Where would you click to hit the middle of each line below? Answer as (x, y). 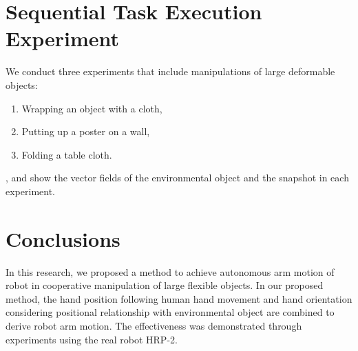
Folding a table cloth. (67, 154)
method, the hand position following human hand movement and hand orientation (179, 298)
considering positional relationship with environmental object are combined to (170, 312)
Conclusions (63, 238)
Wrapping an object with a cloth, (92, 108)
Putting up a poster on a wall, (86, 131)
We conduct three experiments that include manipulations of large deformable (170, 71)
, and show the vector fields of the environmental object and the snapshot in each (177, 178)
